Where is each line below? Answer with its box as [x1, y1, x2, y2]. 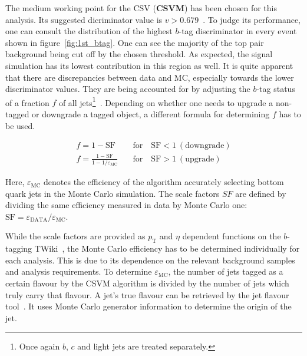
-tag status [256, 83, 295, 95]
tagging [5, 242, 32, 255]
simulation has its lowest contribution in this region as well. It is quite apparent [5, 59, 293, 71]
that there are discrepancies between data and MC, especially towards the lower [5, 71, 294, 83]
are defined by [235, 187, 286, 199]
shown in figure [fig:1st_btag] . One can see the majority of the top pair [5, 36, 264, 48]
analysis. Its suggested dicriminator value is [5, 13, 163, 25]
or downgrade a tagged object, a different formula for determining [32, 108, 270, 120]
